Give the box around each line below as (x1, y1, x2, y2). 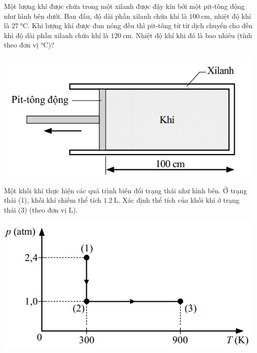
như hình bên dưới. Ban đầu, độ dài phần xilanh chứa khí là (4, 10, 187, 21)
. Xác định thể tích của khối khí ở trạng (118, 195, 240, 205)
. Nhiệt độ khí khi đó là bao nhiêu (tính (131, 30, 253, 40)
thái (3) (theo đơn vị (4, 204, 67, 215)
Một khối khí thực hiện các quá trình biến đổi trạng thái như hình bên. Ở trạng (4, 185, 247, 195)
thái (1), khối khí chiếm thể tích (4, 195, 101, 205)
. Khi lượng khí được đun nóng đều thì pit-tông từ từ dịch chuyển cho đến (28, 20, 253, 31)
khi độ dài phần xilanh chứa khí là (4, 30, 109, 40)
